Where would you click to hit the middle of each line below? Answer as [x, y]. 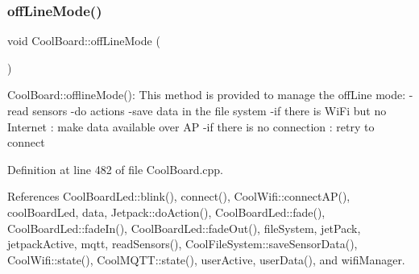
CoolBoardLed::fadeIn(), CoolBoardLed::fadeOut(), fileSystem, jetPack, [184, 228]
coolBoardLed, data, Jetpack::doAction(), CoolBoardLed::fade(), [166, 212]
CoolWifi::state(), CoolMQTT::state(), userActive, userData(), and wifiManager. [206, 259]
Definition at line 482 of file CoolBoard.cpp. [116, 169]
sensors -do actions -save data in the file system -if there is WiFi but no [209, 110]
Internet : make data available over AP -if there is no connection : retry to [191, 126]
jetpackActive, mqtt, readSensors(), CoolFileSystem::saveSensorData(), [183, 244]
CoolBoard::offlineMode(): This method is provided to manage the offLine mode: [207, 95]
